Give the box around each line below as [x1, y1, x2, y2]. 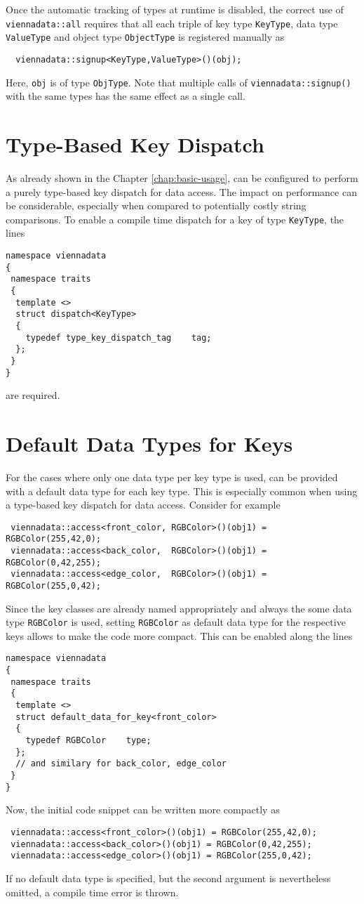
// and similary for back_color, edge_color [15, 759, 227, 769]
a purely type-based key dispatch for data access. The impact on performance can [6, 184, 357, 199]
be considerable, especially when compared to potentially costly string [6, 198, 306, 213]
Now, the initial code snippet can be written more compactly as [6, 802, 280, 817]
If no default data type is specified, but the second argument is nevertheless [6, 870, 331, 885]
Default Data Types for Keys [6, 428, 293, 457]
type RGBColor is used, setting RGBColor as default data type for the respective [6, 615, 346, 629]
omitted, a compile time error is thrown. [6, 884, 179, 899]
